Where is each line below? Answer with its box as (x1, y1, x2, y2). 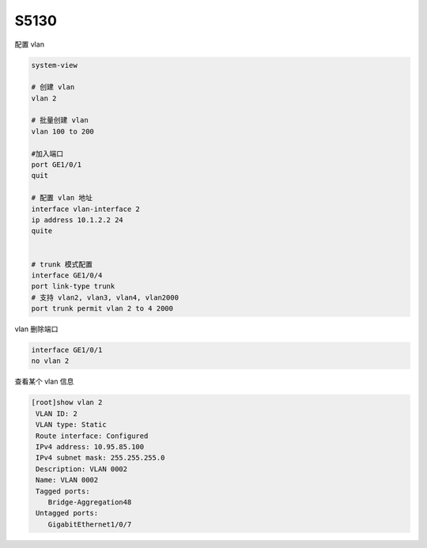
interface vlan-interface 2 (31, 204, 140, 214)
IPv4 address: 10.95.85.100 (36, 443, 145, 452)
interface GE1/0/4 (31, 270, 103, 280)
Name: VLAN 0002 (36, 475, 99, 485)
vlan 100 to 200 (31, 127, 95, 136)
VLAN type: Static (36, 420, 107, 429)
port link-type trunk (31, 282, 115, 291)
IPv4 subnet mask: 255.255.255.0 (36, 453, 165, 463)
